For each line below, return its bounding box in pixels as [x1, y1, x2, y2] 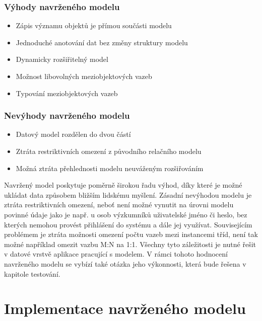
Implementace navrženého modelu [4, 298, 246, 318]
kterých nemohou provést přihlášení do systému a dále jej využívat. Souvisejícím [4, 219, 252, 229]
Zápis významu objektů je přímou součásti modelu [16, 20, 172, 31]
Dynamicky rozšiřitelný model [16, 54, 108, 64]
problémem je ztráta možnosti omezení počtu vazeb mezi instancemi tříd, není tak [4, 229, 258, 239]
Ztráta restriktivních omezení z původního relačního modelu [16, 146, 202, 156]
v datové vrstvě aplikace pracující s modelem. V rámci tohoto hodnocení [4, 249, 228, 259]
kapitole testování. [4, 268, 60, 279]
